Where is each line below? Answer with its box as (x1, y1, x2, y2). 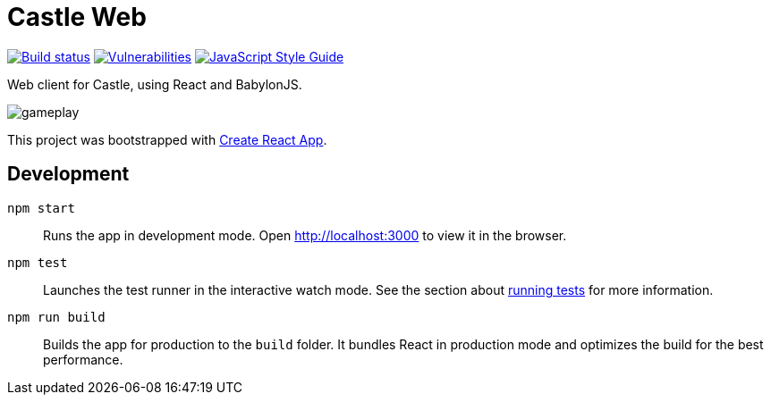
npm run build (7, 309, 106, 324)
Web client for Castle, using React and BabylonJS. (7, 76, 302, 92)
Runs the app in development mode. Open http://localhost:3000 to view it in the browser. (43, 227, 567, 243)
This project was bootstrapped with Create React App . (7, 131, 327, 147)
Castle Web (7, 2, 147, 32)
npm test (7, 255, 68, 270)
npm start (7, 200, 75, 215)
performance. (43, 351, 123, 367)
